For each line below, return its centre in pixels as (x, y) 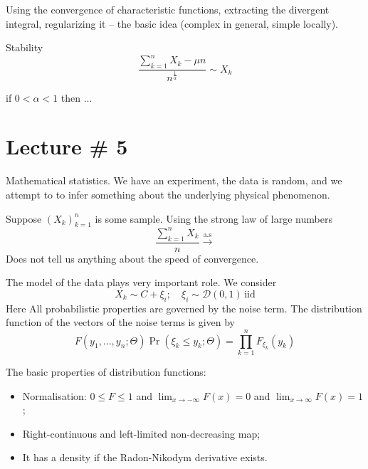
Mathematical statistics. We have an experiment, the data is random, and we (174, 180)
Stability (25, 47)
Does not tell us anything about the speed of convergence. (132, 258)
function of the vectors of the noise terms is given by (120, 322)
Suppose (24, 218)
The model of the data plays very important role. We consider (141, 282)
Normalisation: (54, 395)
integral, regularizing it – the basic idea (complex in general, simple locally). (172, 23)
